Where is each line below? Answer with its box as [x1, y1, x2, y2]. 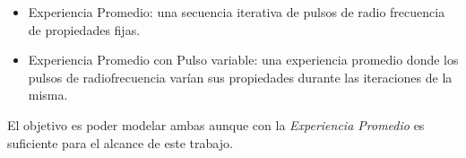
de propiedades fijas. [28, 20, 141, 39]
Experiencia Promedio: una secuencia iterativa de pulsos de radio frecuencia [28, 3, 445, 21]
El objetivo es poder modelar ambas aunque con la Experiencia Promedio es [7, 115, 425, 134]
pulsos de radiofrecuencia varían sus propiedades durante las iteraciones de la [28, 67, 453, 86]
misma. [28, 85, 68, 104]
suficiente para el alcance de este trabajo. [7, 133, 233, 152]
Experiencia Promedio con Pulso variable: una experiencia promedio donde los [28, 50, 459, 69]
